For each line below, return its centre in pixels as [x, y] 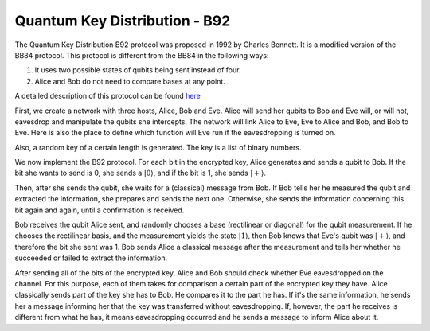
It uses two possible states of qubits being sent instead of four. [138, 70]
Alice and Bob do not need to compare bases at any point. [130, 81]
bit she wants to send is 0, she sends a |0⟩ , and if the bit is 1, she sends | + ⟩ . [141, 173]
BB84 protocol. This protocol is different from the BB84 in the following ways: [142, 55]
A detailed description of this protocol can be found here [107, 96]
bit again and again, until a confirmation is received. [100, 210]
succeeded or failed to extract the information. [91, 258]
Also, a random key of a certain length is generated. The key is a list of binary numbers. [158, 147]
